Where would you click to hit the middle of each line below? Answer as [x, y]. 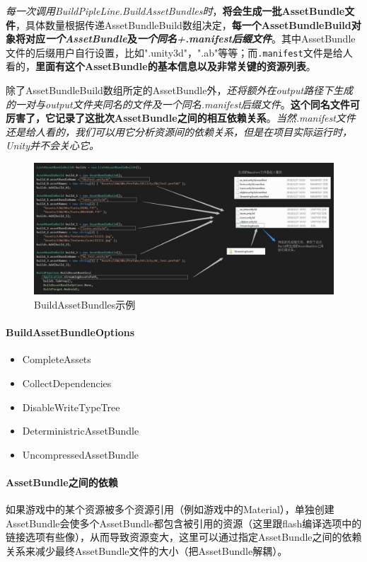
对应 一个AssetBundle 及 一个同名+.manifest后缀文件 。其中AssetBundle [190, 39]
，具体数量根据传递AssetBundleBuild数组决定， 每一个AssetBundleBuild [183, 24]
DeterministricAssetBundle [81, 431]
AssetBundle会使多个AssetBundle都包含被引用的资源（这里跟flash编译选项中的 [184, 523]
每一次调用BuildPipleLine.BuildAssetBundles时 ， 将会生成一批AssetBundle [175, 11]
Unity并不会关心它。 [53, 145]
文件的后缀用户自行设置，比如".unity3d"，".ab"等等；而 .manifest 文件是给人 [179, 52]
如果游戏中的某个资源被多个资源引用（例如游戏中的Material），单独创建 [170, 509]
